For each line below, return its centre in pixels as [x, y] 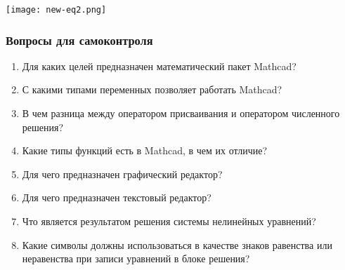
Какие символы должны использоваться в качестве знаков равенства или [177, 244]
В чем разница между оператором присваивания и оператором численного [181, 113]
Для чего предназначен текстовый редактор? [117, 197]
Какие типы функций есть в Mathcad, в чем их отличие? [145, 150]
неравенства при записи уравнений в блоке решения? [136, 258]
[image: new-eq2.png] [56, 10]
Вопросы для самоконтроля [79, 40]
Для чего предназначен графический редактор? [122, 174]
